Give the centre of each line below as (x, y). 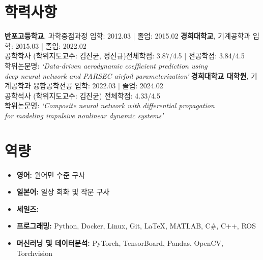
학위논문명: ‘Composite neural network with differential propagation (110, 105)
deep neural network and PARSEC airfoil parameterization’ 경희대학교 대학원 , (127, 75)
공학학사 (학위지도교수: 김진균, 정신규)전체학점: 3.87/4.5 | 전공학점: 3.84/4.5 (125, 56)
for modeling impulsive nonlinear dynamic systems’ (84, 115)
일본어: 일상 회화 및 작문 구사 (63, 192)
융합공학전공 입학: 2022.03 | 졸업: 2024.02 (98, 86)
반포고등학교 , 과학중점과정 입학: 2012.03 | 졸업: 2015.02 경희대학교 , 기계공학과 (128, 36)
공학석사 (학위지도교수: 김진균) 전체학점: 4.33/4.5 (83, 95)
